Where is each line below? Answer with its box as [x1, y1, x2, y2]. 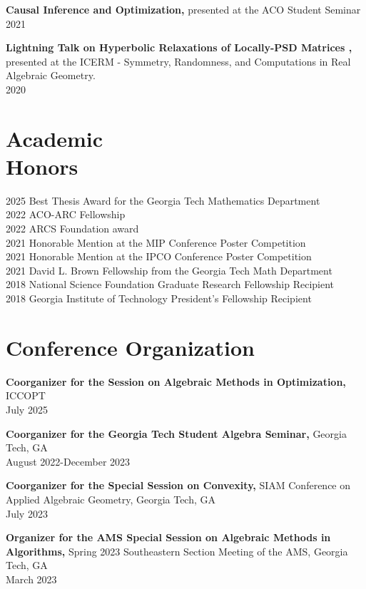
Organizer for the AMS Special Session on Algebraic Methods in [6, 530, 331, 545]
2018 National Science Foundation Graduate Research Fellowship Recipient [6, 277, 335, 292]
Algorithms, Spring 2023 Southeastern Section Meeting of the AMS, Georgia [6, 543, 348, 558]
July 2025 [6, 401, 48, 416]
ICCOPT [6, 388, 46, 403]
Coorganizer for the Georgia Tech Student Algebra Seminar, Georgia [6, 426, 347, 441]
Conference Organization [6, 332, 255, 362]
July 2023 [6, 506, 48, 521]
